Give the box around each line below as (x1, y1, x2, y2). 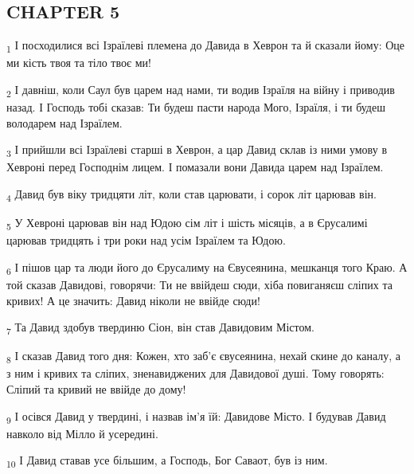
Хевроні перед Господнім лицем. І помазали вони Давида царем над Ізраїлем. (6, 159, 384, 175)
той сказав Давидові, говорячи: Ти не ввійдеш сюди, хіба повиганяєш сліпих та (6, 276, 393, 292)
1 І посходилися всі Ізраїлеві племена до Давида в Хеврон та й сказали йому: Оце (6, 37, 405, 55)
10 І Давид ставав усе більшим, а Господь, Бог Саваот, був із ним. (6, 452, 328, 471)
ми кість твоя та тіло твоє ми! (6, 54, 151, 71)
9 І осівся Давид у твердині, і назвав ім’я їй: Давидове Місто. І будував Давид (6, 407, 386, 426)
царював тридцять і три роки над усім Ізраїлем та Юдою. (6, 232, 286, 249)
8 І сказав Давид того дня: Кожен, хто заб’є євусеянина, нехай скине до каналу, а (6, 347, 401, 366)
